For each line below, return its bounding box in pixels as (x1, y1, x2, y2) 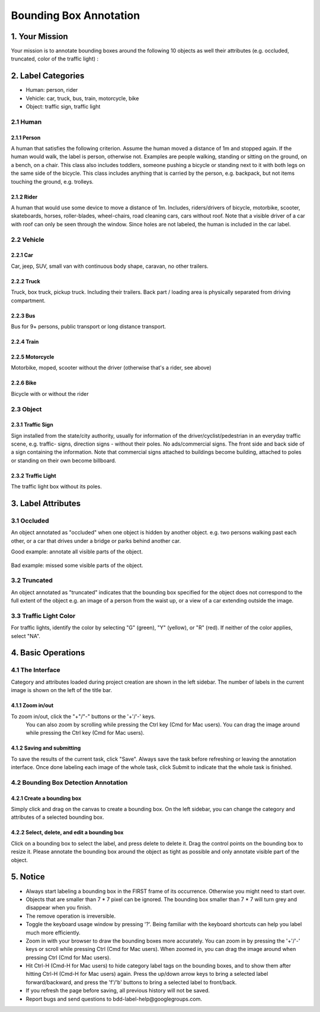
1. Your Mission (11, 31, 68, 41)
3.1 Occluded (11, 517, 49, 525)
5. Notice (11, 872, 46, 882)
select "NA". (11, 632, 41, 639)
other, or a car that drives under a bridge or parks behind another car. (11, 537, 181, 545)
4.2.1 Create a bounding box (11, 795, 82, 802)
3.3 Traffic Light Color (11, 611, 76, 620)
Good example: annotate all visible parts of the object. (11, 548, 143, 555)
